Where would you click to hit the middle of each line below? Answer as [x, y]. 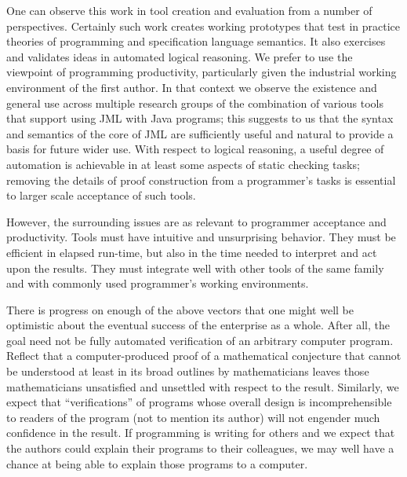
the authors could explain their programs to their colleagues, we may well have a [200, 448]
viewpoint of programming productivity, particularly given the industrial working [202, 72]
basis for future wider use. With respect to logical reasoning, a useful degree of [195, 149]
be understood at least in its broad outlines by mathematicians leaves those [188, 371]
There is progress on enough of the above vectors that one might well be [180, 309]
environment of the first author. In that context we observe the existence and [192, 87]
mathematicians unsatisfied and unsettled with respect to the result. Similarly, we [203, 386]
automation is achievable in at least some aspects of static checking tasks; [183, 164]
